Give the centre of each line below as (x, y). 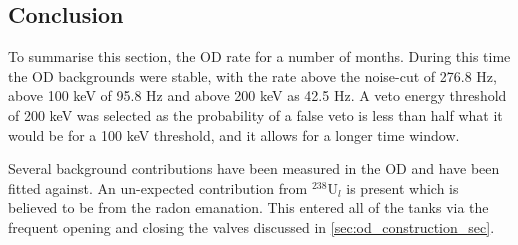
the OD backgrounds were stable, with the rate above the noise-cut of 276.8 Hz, (252, 75)
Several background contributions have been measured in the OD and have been (254, 168)
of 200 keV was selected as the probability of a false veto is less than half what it (255, 114)
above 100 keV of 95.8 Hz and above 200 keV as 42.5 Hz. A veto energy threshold (257, 95)
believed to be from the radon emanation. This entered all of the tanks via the (248, 207)
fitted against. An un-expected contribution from (158, 187)
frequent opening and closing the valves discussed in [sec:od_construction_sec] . (251, 226)
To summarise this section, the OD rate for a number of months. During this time (259, 56)
